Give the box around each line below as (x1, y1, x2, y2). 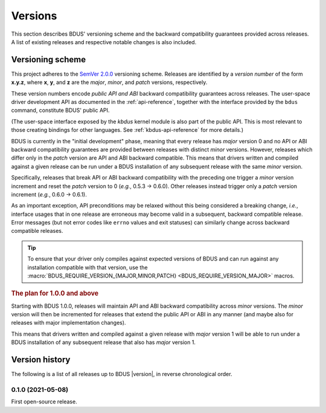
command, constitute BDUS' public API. (11, 106, 110, 114)
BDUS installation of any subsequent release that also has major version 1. (11, 339, 196, 346)
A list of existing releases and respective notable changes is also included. (11, 38, 197, 45)
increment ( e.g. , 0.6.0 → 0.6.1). (11, 190, 87, 198)
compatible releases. (11, 227, 63, 235)
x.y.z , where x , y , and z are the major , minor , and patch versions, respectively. (11, 79, 208, 86)
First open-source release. (11, 398, 78, 405)
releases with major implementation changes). (11, 319, 126, 327)
